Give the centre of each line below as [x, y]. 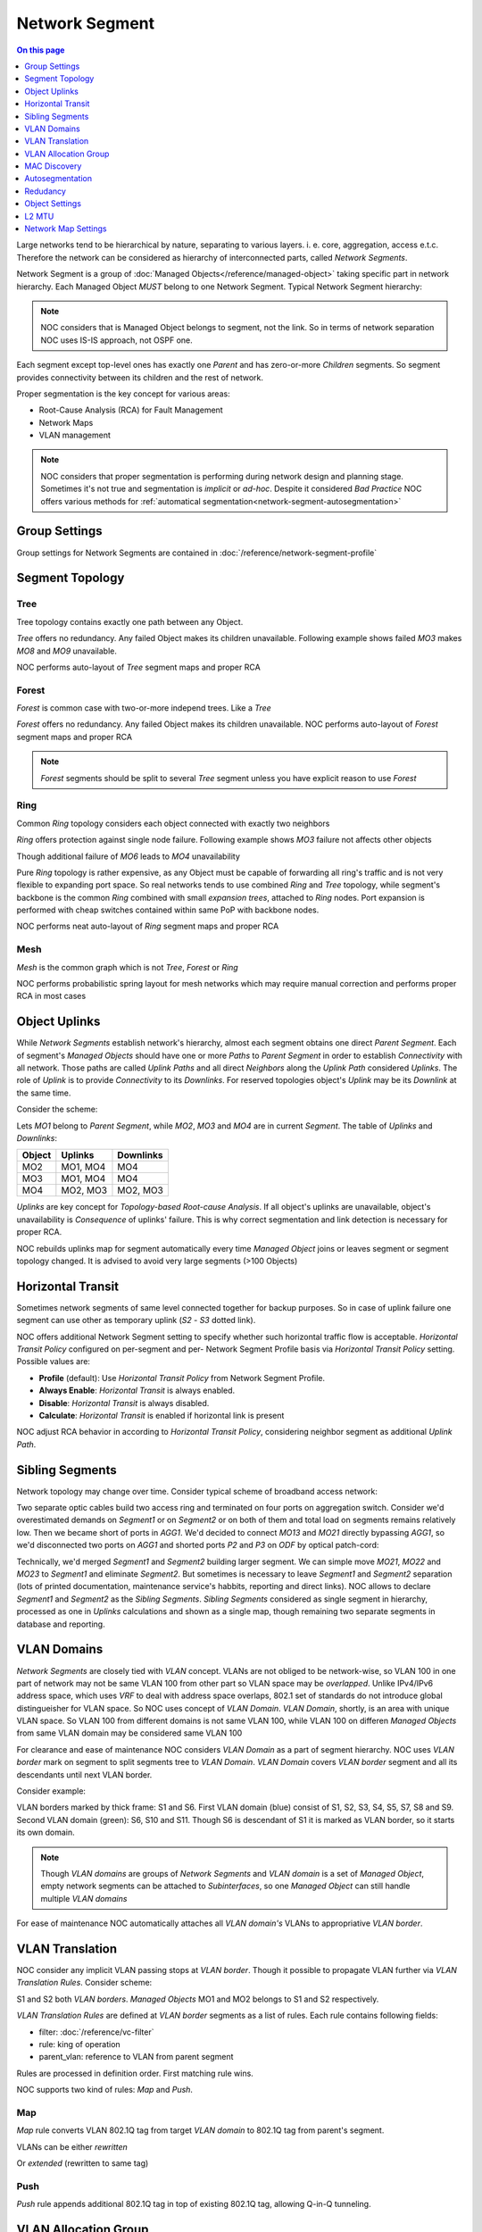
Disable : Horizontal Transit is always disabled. [124, 1403]
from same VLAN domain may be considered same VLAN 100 [129, 1733]
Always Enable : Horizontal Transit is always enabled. [137, 1391]
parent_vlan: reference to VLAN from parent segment [136, 2057]
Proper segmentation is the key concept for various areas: [124, 394]
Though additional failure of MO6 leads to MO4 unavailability [129, 856]
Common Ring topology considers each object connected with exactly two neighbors [173, 823]
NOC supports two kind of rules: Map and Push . [105, 2090]
